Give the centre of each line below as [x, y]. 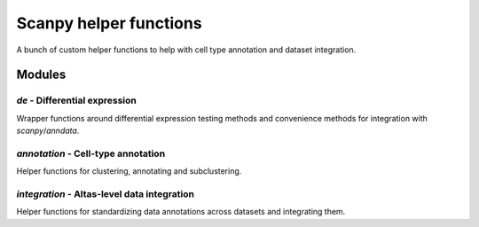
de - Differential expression [76, 100]
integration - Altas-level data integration [106, 194]
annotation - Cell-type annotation [91, 153]
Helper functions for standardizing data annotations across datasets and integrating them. [181, 212]
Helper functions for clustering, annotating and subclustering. [129, 171]
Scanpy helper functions [110, 23]
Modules [41, 75]
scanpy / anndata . [48, 131]
